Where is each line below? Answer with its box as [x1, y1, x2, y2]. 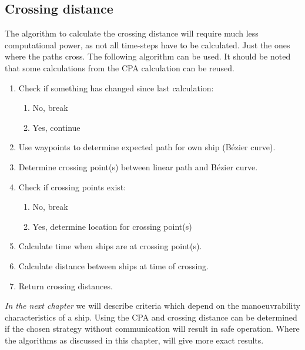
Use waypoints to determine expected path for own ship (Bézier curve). [18, 141, 276, 153]
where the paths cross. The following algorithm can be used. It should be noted [5, 50, 291, 62]
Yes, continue [32, 121, 81, 133]
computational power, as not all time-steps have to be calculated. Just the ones [5, 38, 290, 51]
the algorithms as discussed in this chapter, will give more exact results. [5, 334, 264, 346]
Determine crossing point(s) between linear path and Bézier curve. [18, 160, 258, 173]
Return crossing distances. [18, 279, 113, 292]
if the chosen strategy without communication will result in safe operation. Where [5, 322, 300, 335]
